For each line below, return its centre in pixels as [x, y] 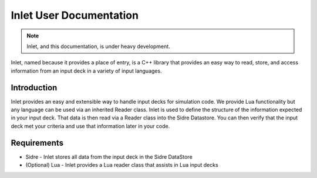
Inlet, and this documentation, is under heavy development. [98, 46]
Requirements [37, 143]
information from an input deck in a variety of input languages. [86, 71]
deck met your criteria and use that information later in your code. [90, 126]
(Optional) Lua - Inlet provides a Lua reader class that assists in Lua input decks [122, 165]
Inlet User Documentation [75, 15]
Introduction [34, 88]
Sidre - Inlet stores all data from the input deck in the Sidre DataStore [109, 157]
